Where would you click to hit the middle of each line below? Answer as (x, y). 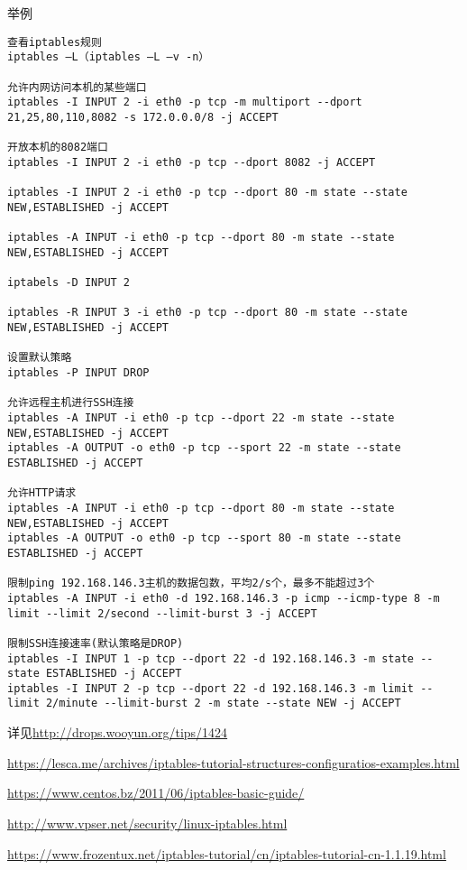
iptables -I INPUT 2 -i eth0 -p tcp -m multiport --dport (185, 102)
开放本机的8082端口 (58, 148)
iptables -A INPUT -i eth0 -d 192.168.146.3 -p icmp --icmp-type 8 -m (224, 598)
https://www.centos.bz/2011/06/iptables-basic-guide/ (156, 793)
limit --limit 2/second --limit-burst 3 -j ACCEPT (162, 613)
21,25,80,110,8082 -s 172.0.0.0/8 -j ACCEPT (143, 117)
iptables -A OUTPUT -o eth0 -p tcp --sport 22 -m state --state (204, 448)
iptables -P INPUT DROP (78, 373)
